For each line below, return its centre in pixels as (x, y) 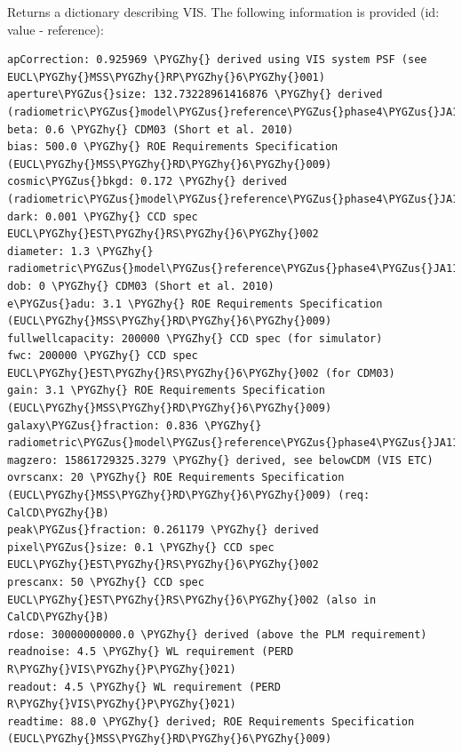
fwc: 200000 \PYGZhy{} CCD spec (103, 356)
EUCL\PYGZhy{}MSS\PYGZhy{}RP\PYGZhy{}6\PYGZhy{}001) (166, 77)
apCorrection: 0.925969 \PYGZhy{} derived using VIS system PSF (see (217, 60)
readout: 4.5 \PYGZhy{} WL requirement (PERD (144, 687)
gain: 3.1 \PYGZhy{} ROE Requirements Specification (166, 391)
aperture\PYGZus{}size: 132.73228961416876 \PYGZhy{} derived (195, 95)
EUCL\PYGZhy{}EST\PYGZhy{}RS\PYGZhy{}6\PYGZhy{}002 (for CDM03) (201, 373)
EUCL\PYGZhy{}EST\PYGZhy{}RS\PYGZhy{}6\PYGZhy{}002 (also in (192, 600)
